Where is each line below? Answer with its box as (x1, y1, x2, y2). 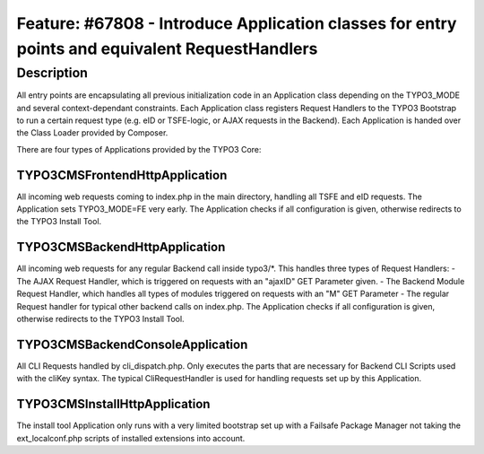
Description (16, 65, 89, 81)
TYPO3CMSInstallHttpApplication (16, 397, 211, 412)
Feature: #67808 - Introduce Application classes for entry (16, 13, 457, 33)
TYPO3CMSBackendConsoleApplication (16, 336, 248, 352)
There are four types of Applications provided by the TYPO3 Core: (16, 144, 262, 154)
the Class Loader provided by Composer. (16, 127, 169, 138)
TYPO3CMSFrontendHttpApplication (16, 167, 228, 183)
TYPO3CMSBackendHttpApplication (16, 240, 226, 255)
